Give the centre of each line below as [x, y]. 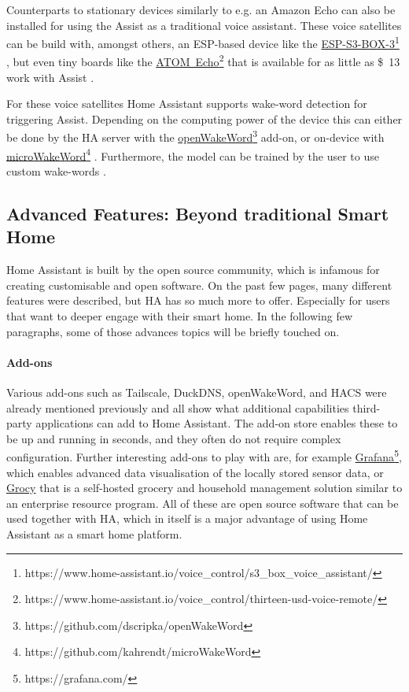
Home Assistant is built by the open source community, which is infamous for [193, 270]
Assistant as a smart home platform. [94, 533]
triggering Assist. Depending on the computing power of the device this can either [204, 118]
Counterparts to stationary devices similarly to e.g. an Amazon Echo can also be [201, 9]
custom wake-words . [56, 170]
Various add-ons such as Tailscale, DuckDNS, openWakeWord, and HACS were [197, 392]
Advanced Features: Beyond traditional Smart [198, 213]
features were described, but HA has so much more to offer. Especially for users [198, 300]
